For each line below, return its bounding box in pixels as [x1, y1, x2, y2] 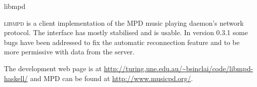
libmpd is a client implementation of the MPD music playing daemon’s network [4, 17, 244, 28]
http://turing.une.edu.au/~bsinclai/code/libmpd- [104, 63, 253, 73]
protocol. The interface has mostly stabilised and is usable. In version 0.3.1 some [4, 27, 248, 38]
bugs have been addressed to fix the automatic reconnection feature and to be [4, 37, 240, 47]
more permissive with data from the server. [4, 46, 135, 57]
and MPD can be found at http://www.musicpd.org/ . [30, 73, 193, 83]
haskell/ [4, 73, 28, 83]
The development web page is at [4, 63, 102, 73]
